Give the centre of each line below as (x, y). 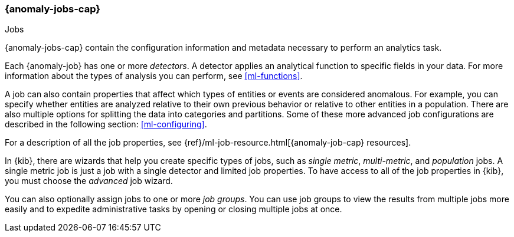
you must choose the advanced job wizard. (89, 181)
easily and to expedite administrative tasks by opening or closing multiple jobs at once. (173, 209)
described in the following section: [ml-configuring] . (106, 124)
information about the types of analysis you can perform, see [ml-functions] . (154, 76)
